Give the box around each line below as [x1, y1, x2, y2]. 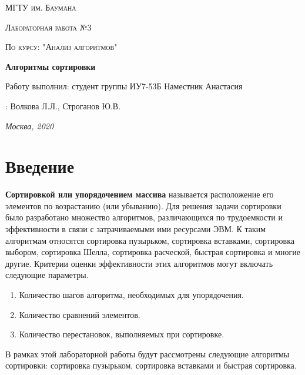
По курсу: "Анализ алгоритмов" [5, 41, 118, 53]
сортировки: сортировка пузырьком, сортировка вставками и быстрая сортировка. [5, 359, 297, 371]
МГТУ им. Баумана [5, 1, 76, 13]
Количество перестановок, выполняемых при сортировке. [19, 328, 224, 340]
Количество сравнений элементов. [19, 308, 140, 320]
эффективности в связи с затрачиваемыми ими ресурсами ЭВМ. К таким [5, 223, 266, 235]
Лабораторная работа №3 [5, 21, 92, 33]
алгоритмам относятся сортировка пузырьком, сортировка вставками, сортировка [5, 234, 294, 246]
